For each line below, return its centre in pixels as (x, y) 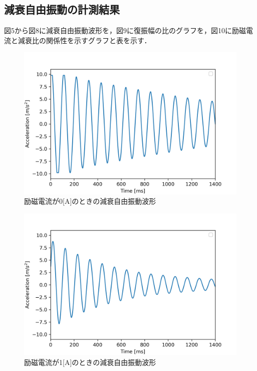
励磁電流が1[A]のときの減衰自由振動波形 (90, 362)
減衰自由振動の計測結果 (62, 9)
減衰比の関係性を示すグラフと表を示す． (84, 40)
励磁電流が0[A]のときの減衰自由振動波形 (90, 201)
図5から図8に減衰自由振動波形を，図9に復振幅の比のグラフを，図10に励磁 (125, 30)
